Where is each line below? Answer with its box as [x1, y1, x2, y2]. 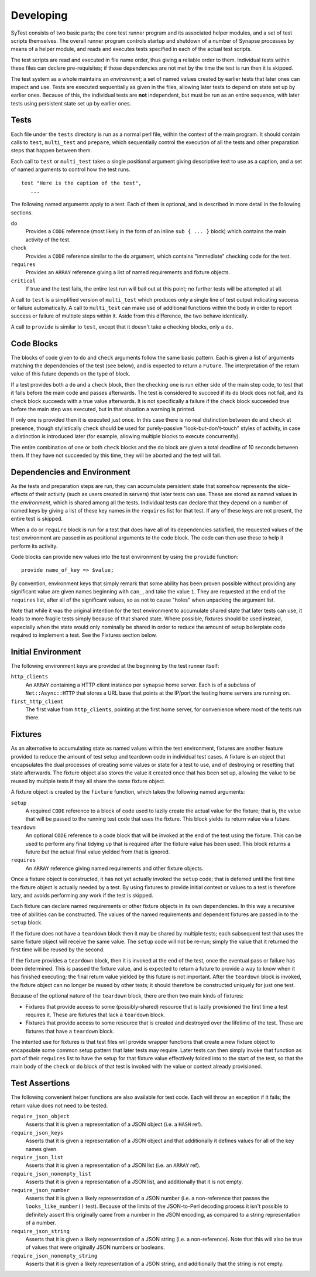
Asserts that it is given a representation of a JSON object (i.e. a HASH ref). [25, 1121, 203, 1128]
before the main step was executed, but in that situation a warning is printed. [11, 406, 196, 413]
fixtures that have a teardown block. [25, 1027, 114, 1034]
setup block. [11, 919, 43, 926]
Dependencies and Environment [11, 467, 131, 477]
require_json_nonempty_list [11, 1170, 92, 1177]
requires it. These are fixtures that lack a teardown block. [25, 1011, 166, 1019]
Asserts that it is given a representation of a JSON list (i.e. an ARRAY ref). [25, 1162, 201, 1169]
